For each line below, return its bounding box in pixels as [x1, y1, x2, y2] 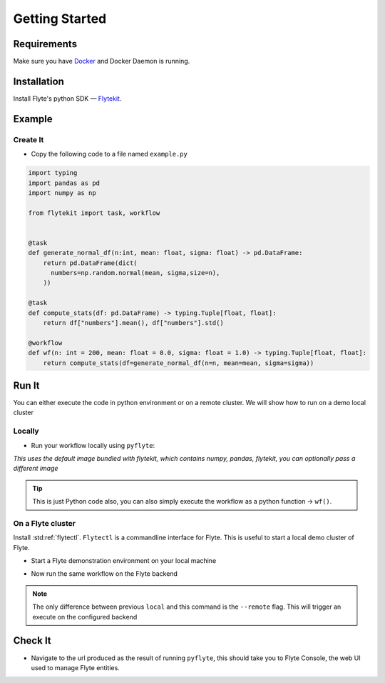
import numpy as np [28, 189, 96, 196]
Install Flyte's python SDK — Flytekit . [13, 94, 122, 103]
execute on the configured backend [32, 612, 138, 621]
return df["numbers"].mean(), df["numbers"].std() [43, 319, 224, 326]
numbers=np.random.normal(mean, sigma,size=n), [51, 269, 220, 277]
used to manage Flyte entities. [31, 663, 120, 672]
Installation [13, 75, 64, 87]
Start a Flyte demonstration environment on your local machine [31, 557, 217, 565]
